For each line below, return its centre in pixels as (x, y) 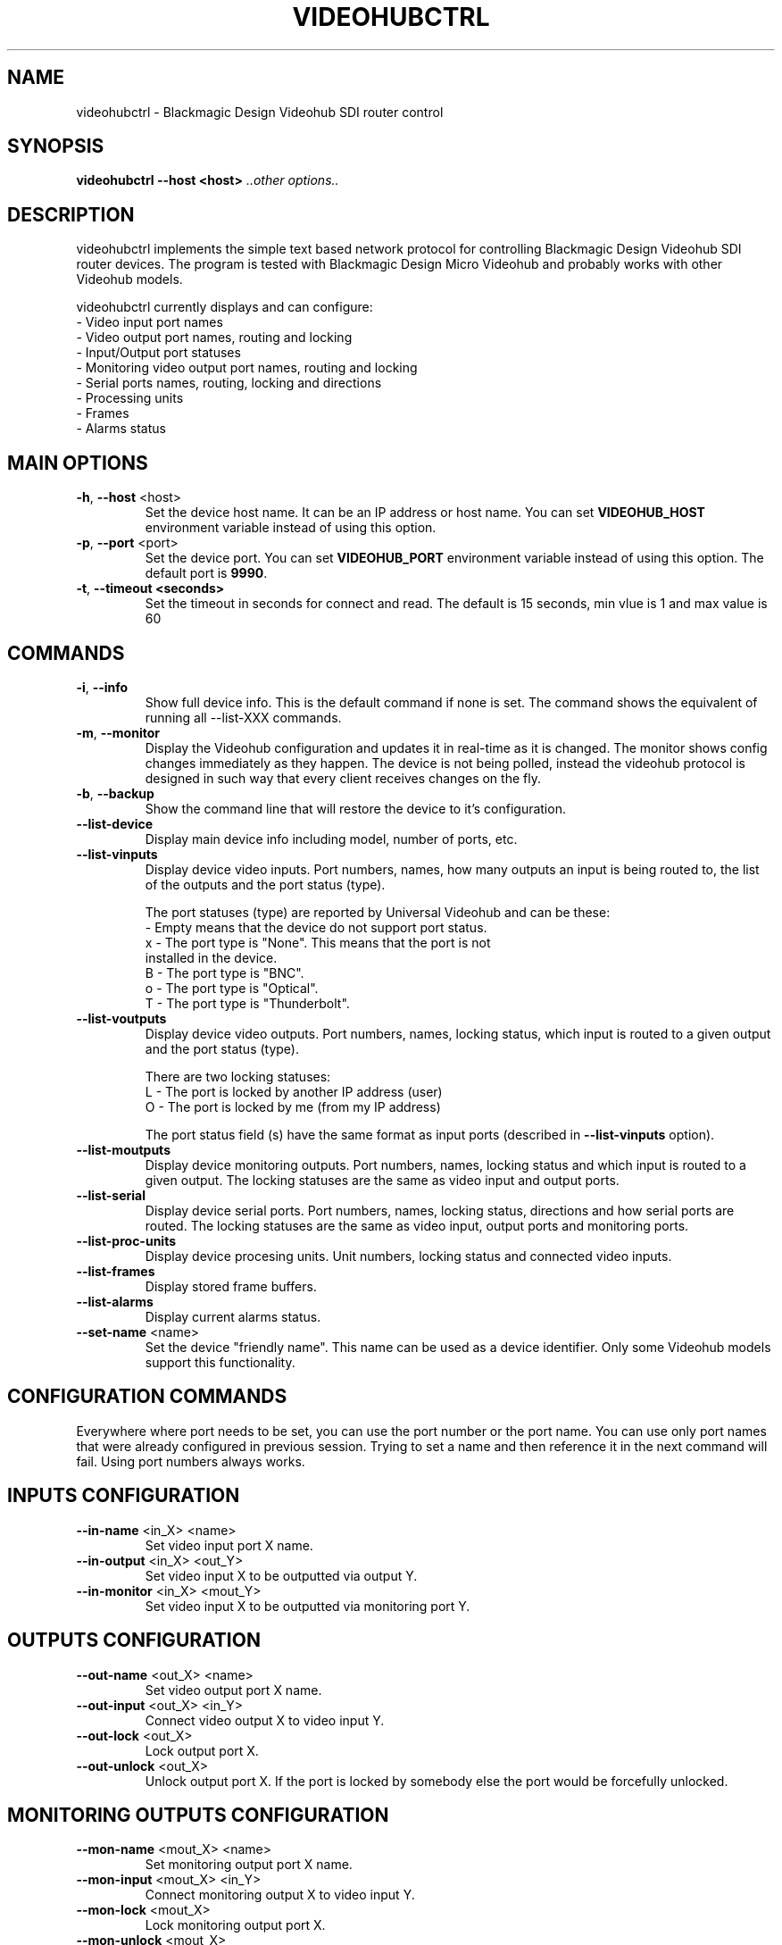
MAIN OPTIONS (78, 463)
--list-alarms (115, 1301)
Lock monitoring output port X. (235, 1925)
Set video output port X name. (233, 1690)
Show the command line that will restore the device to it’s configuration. (355, 808)
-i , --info (102, 687)
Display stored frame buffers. (231, 1286)
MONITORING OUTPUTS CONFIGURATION (198, 1815)
